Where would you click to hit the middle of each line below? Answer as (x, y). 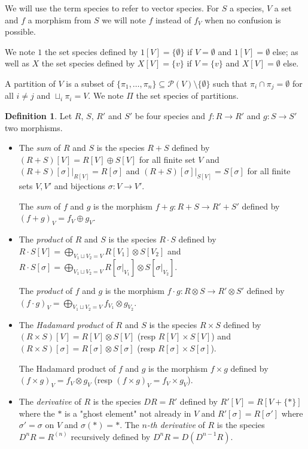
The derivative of (50, 401)
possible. (20, 31)
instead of (173, 19)
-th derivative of (176, 425)
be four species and (170, 116)
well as (17, 63)
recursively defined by (111, 436)
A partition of (30, 83)
